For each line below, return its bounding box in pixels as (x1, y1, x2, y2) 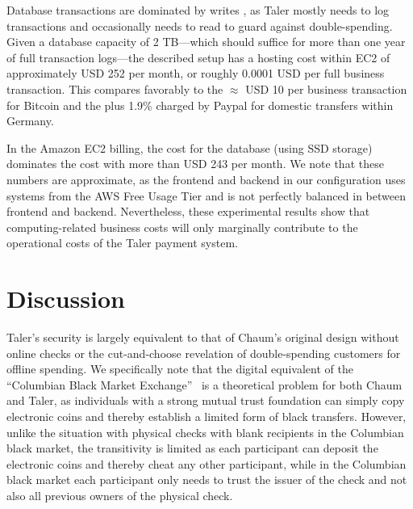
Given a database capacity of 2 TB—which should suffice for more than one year (6, 33, 406, 50)
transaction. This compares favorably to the (6, 80, 223, 97)
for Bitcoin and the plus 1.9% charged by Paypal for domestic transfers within (6, 96, 394, 113)
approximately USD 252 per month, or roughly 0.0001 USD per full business (6, 65, 385, 82)
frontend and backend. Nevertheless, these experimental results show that (6, 203, 370, 220)
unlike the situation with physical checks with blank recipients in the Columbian (6, 423, 404, 440)
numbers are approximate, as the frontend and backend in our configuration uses (6, 170, 406, 187)
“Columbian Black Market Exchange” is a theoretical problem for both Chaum (6, 376, 403, 393)
